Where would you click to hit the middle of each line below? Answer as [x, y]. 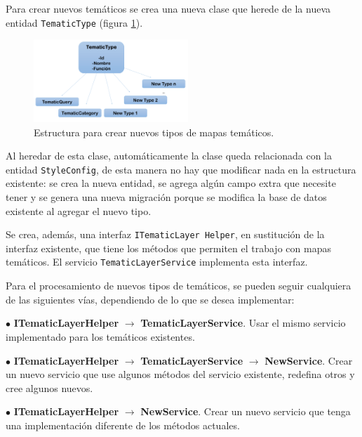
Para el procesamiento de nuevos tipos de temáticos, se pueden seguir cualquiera [179, 286]
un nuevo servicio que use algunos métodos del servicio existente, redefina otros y [180, 374]
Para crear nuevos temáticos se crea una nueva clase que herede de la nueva [168, 8]
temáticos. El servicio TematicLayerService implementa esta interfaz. [157, 262]
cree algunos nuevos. [49, 387]
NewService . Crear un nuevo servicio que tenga [246, 411]
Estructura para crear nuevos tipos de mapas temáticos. [154, 132]
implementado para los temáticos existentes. [100, 336]
